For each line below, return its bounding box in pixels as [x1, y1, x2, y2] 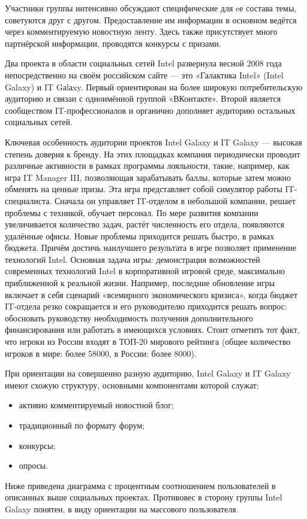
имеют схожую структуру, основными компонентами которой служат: [5, 378, 259, 391]
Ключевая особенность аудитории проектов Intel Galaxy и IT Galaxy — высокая [5, 135, 302, 148]
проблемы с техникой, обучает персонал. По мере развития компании [5, 206, 258, 218]
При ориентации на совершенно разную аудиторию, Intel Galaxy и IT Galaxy [5, 367, 291, 380]
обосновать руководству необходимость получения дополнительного [5, 311, 254, 324]
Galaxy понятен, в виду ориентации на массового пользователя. [5, 502, 239, 515]
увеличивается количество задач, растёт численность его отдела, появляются [5, 218, 284, 230]
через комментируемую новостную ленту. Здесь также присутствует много [5, 25, 278, 38]
